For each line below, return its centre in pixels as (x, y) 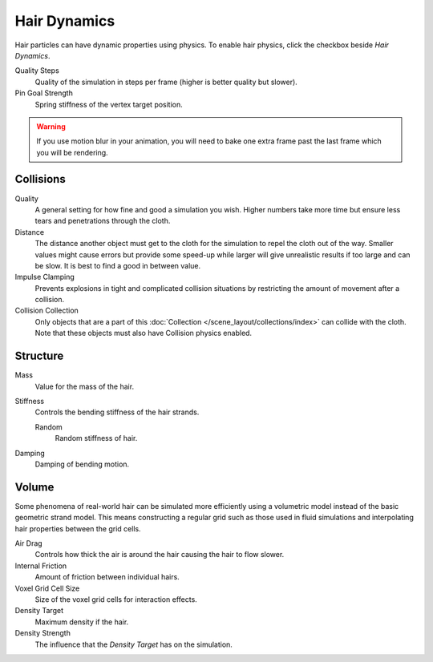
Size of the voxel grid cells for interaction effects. (116, 599)
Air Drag (29, 543)
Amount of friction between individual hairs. (107, 577)
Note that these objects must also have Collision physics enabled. (144, 333)
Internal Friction (41, 566)
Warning (51, 126)
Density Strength (43, 633)
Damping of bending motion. (82, 464)
